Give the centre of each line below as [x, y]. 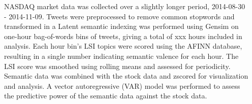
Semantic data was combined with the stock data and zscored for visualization [126, 76]
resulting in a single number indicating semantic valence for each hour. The [121, 56]
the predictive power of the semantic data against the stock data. [106, 96]
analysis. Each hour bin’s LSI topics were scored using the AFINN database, [123, 46]
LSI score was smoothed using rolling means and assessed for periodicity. [117, 66]
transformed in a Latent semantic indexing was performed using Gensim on [121, 26]
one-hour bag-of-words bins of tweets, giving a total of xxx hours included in [123, 36]
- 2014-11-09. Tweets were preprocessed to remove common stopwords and [119, 16]
